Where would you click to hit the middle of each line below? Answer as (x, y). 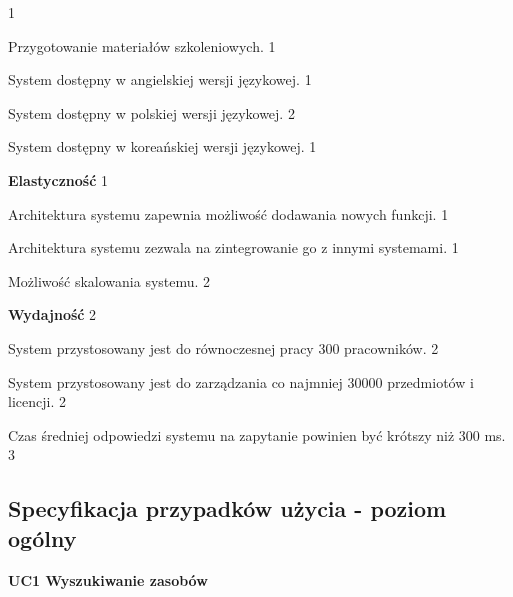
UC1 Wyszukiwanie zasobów (108, 579)
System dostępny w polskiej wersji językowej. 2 (151, 112)
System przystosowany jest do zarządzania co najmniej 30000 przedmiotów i (241, 381)
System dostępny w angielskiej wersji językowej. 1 (160, 79)
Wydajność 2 (52, 314)
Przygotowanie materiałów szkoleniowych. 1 (142, 45)
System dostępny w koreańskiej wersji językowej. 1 (162, 146)
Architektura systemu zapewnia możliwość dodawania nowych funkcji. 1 (228, 213)
